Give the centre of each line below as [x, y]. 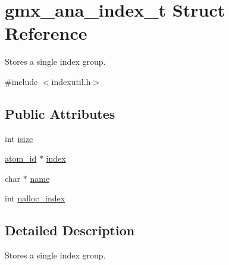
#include [21, 81]
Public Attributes [60, 113]
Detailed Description [70, 230]
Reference [46, 33]
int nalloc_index [35, 198]
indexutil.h [71, 81]
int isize [19, 138]
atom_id [21, 158]
